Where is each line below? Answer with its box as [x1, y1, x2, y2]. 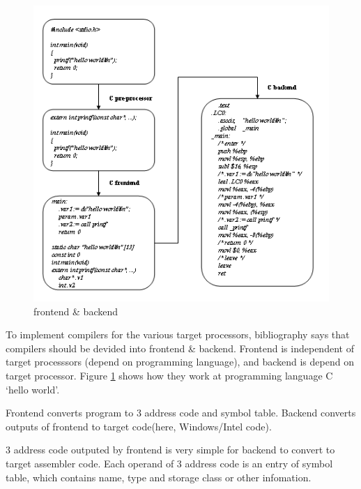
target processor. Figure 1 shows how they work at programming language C [6, 368, 333, 382]
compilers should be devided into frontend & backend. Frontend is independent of [6, 340, 354, 355]
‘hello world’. [6, 382, 60, 396]
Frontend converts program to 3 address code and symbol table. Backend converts [6, 405, 356, 420]
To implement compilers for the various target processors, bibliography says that [6, 327, 350, 342]
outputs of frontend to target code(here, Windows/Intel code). [6, 419, 272, 433]
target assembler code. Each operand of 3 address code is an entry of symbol [6, 456, 333, 470]
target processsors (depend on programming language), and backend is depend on [6, 354, 354, 369]
